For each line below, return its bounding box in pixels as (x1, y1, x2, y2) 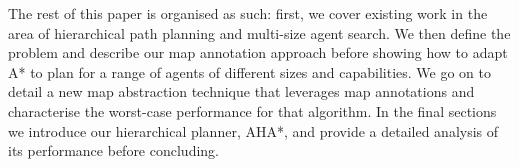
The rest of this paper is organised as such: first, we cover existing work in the (8, 3, 488, 23)
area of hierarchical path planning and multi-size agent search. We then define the (8, 22, 511, 43)
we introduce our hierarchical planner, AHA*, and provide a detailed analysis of (8, 120, 499, 141)
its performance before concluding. (8, 140, 219, 161)
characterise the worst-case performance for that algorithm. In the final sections (8, 100, 497, 121)
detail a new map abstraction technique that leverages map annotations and (8, 81, 475, 102)
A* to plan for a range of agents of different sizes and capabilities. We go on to (8, 61, 492, 82)
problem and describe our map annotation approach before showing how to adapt (8, 42, 508, 63)
